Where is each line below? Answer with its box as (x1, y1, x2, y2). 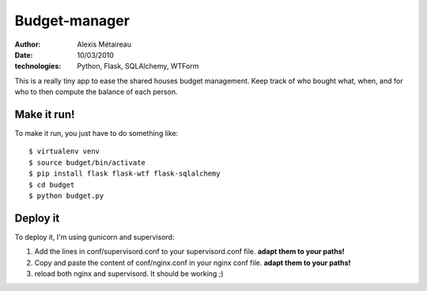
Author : (14, 40, 41, 49)
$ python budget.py (28, 191, 104, 200)
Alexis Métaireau (77, 40, 132, 49)
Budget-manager (14, 12, 130, 29)
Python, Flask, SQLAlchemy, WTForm (77, 62, 199, 71)
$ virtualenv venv (28, 147, 100, 156)
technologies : (14, 62, 62, 71)
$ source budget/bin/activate (28, 158, 146, 167)
